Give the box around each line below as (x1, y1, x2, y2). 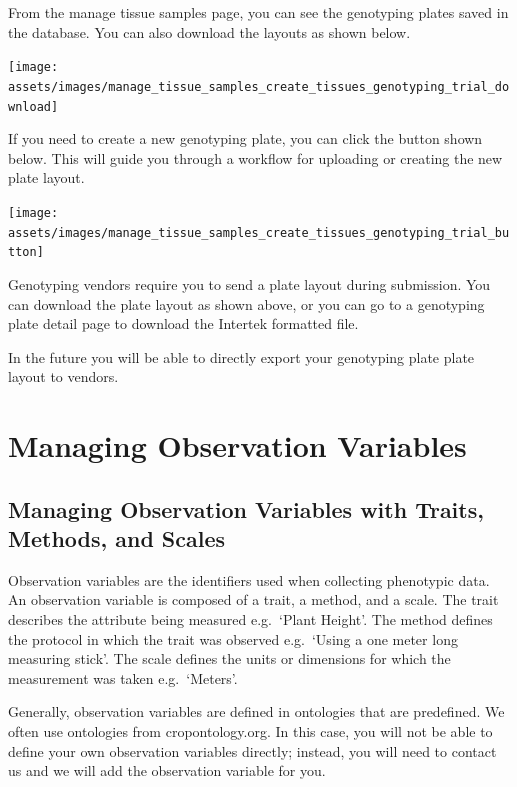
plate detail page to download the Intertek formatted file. (8, 313, 359, 334)
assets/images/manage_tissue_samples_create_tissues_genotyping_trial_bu (8, 225, 510, 240)
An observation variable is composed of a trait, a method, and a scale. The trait (8, 589, 499, 610)
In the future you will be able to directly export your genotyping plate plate (8, 346, 475, 367)
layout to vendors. (8, 366, 119, 387)
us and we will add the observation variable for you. (8, 760, 326, 781)
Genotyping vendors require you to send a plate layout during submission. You (8, 273, 491, 294)
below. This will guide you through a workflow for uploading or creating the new (8, 147, 503, 168)
